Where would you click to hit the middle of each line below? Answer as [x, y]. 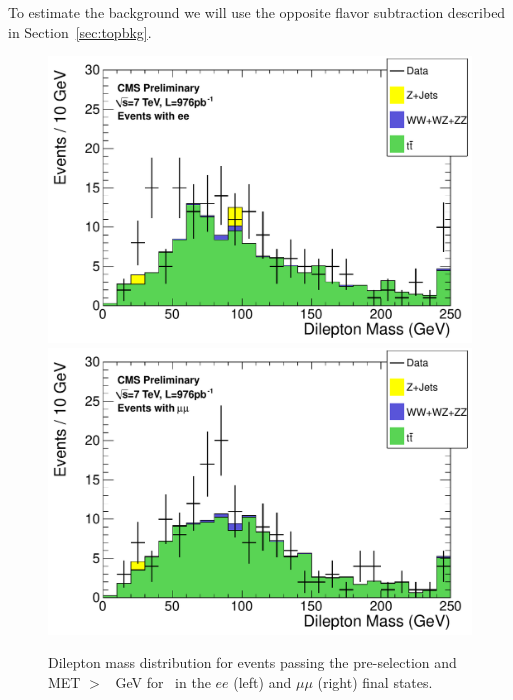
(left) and [262, 681]
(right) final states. [375, 681]
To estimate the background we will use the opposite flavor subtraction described [257, 12]
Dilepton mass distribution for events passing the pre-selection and [252, 662]
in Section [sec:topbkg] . [80, 31]
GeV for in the [163, 681]
